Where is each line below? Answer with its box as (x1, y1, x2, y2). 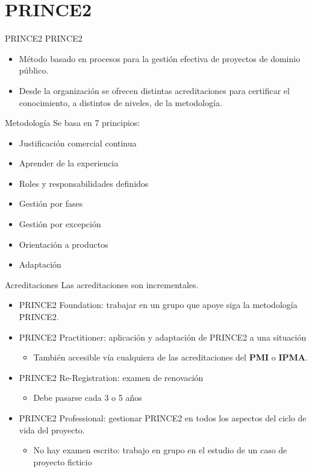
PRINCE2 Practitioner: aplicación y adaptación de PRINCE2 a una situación (19, 330, 307, 343)
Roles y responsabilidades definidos (19, 177, 149, 189)
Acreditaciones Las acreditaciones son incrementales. (5, 278, 199, 291)
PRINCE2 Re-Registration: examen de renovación (19, 371, 204, 383)
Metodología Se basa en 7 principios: (5, 116, 140, 129)
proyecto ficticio (33, 455, 92, 468)
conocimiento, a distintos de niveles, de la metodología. (19, 96, 222, 109)
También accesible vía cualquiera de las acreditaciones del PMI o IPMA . (33, 351, 308, 363)
